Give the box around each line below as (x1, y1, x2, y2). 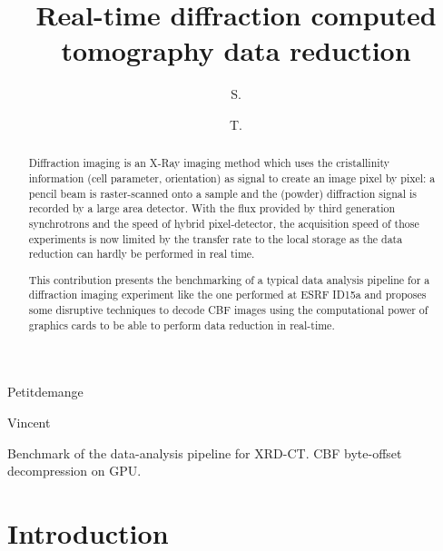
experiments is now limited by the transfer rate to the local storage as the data (28, 231, 403, 246)
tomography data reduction (61, 32, 411, 69)
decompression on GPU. (7, 461, 142, 480)
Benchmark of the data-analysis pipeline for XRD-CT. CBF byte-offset (7, 443, 402, 462)
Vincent (7, 413, 51, 431)
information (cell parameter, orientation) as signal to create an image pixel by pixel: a (28, 170, 436, 185)
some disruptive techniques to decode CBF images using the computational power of (28, 302, 428, 318)
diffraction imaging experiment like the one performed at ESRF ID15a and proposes (28, 287, 427, 302)
